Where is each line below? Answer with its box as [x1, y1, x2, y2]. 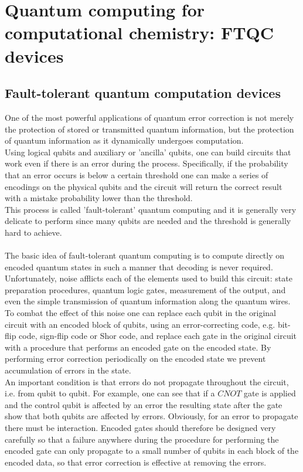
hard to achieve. [5, 226, 62, 238]
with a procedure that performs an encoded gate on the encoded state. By [5, 341, 271, 353]
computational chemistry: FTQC [5, 21, 274, 45]
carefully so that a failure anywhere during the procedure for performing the [5, 433, 279, 445]
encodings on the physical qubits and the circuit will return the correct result [5, 180, 282, 192]
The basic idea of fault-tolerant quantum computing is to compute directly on [5, 249, 285, 262]
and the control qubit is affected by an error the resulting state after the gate [5, 398, 282, 410]
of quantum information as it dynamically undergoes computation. [5, 134, 244, 147]
